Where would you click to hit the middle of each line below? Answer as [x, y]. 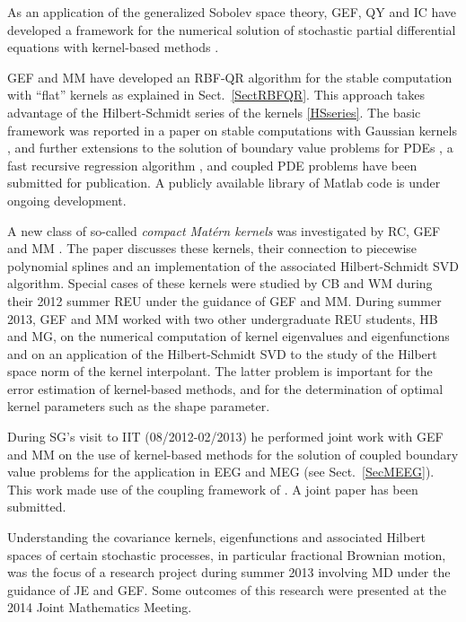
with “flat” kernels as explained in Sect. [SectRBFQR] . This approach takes [216, 95]
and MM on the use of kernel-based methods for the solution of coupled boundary [233, 454]
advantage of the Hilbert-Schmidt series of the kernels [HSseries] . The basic [214, 112]
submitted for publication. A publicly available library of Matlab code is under [224, 183]
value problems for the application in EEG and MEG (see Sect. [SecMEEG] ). [221, 472]
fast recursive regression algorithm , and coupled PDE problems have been [212, 165]
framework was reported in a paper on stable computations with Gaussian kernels [232, 130]
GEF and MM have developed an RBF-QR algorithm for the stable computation [230, 77]
